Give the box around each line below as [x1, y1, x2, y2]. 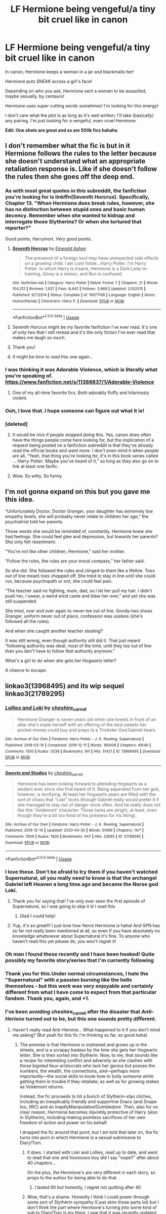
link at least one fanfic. [12, 463, 59, 469]
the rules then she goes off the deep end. [5, 172, 135, 181]
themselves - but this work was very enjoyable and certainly [5, 983, 154, 990]
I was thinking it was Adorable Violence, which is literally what [5, 366, 158, 373]
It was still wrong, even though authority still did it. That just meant [5, 638, 141, 644]
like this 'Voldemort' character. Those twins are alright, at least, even [17, 807, 157, 813]
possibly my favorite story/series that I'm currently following [5, 957, 154, 964]
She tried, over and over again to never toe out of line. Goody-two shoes [5, 608, 153, 614]
